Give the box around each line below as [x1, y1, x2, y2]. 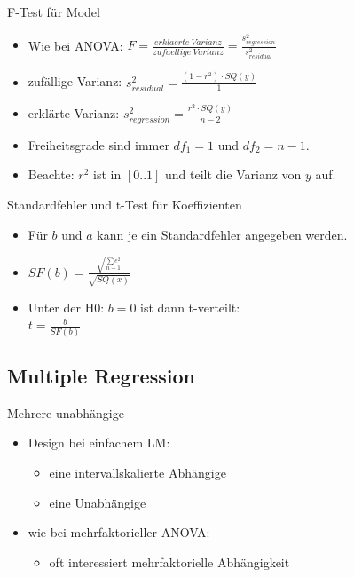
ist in [93, 165, 122, 184]
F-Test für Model [7, 3, 100, 20]
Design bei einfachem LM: [28, 433, 170, 452]
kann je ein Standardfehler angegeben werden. [97, 225, 348, 243]
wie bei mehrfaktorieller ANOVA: [28, 523, 210, 541]
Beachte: [28, 165, 75, 184]
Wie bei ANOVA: [28, 36, 123, 54]
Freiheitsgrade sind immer [28, 135, 169, 154]
